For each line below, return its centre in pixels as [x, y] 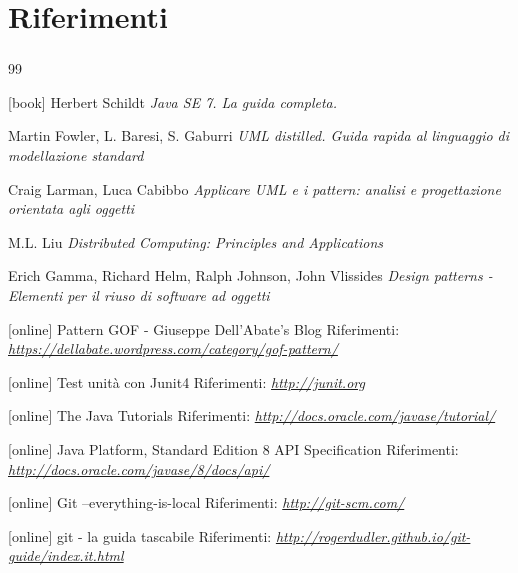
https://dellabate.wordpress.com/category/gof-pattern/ [173, 348]
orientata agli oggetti [71, 208]
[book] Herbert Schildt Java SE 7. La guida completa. [173, 101]
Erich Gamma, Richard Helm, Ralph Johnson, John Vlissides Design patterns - [250, 275]
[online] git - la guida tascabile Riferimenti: [140, 535]
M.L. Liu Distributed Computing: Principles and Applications [195, 241]
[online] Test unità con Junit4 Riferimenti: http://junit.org [186, 381]
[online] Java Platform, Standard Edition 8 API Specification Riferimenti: [233, 449]
